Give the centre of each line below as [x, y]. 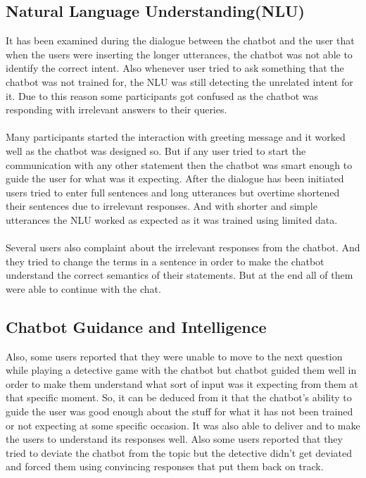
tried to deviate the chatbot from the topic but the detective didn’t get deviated [179, 452]
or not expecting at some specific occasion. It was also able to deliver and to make [183, 425]
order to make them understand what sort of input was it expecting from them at [182, 383]
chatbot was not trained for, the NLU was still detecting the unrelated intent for [179, 81]
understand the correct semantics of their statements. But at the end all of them [179, 275]
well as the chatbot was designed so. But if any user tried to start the [156, 150]
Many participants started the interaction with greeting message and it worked [176, 137]
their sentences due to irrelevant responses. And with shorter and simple [162, 206]
